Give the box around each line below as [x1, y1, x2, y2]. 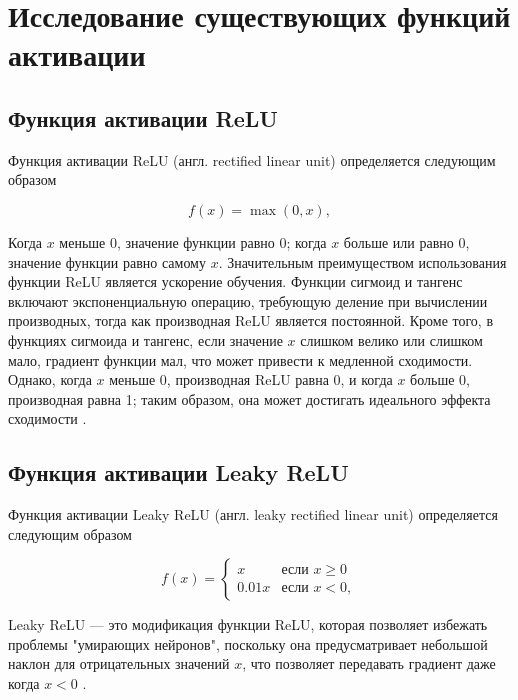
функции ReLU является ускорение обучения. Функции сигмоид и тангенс [8, 271, 463, 292]
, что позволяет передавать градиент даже [242, 653, 496, 674]
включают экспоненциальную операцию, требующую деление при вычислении [8, 290, 488, 311]
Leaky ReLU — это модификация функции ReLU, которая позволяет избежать [8, 614, 488, 635]
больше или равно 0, [343, 231, 470, 252]
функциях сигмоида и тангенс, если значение [8, 329, 283, 350]
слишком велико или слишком [300, 329, 483, 350]
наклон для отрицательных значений [8, 653, 230, 674]
